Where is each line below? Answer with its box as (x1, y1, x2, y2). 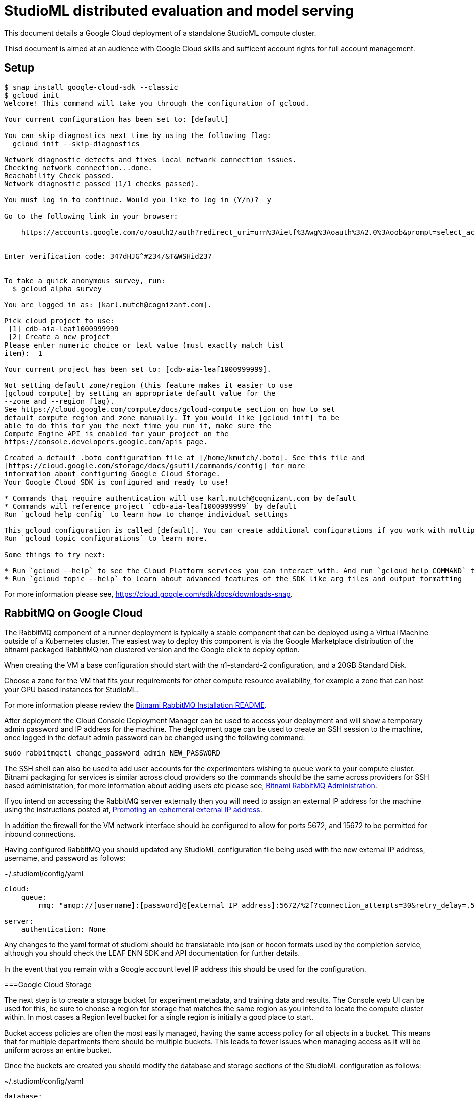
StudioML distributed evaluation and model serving (4, 2, 354, 19)
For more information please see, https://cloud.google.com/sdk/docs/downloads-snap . (4, 589, 293, 598)
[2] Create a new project (8, 332, 110, 341)
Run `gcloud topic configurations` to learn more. (4, 534, 208, 542)
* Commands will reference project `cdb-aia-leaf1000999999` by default (4, 502, 297, 510)
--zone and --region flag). (4, 397, 115, 405)
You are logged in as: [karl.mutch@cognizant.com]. (4, 300, 212, 309)
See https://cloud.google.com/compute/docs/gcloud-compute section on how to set (4, 405, 335, 414)
